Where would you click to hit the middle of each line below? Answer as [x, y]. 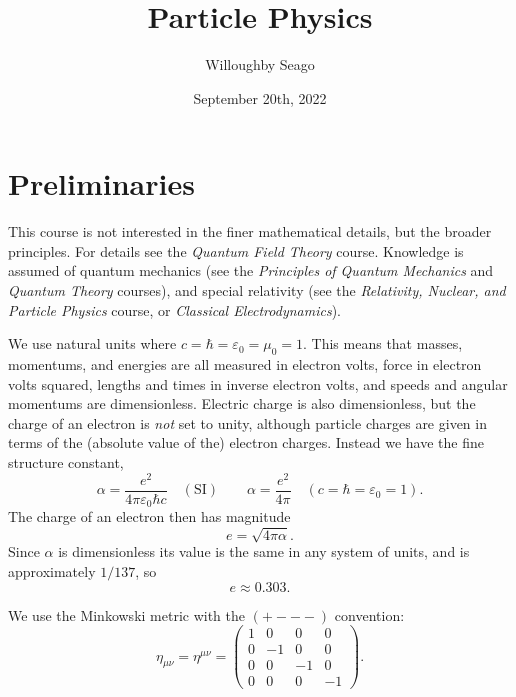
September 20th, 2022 [260, 97]
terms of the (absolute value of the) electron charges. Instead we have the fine [246, 442]
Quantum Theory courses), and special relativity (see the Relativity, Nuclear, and [257, 290]
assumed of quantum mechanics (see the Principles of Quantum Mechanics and [251, 270]
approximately [52, 570]
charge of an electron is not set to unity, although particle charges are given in [247, 422]
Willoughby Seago [260, 64]
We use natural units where [92, 343]
